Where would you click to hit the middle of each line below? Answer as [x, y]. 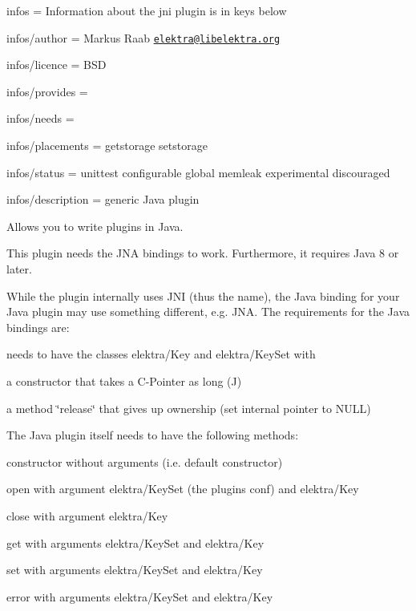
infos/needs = [40, 118]
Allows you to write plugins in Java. [95, 226]
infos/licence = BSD [57, 65]
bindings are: [38, 327]
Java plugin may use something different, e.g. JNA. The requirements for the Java [208, 312]
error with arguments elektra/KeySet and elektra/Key [140, 596]
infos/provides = [47, 91]
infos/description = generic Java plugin [103, 199]
